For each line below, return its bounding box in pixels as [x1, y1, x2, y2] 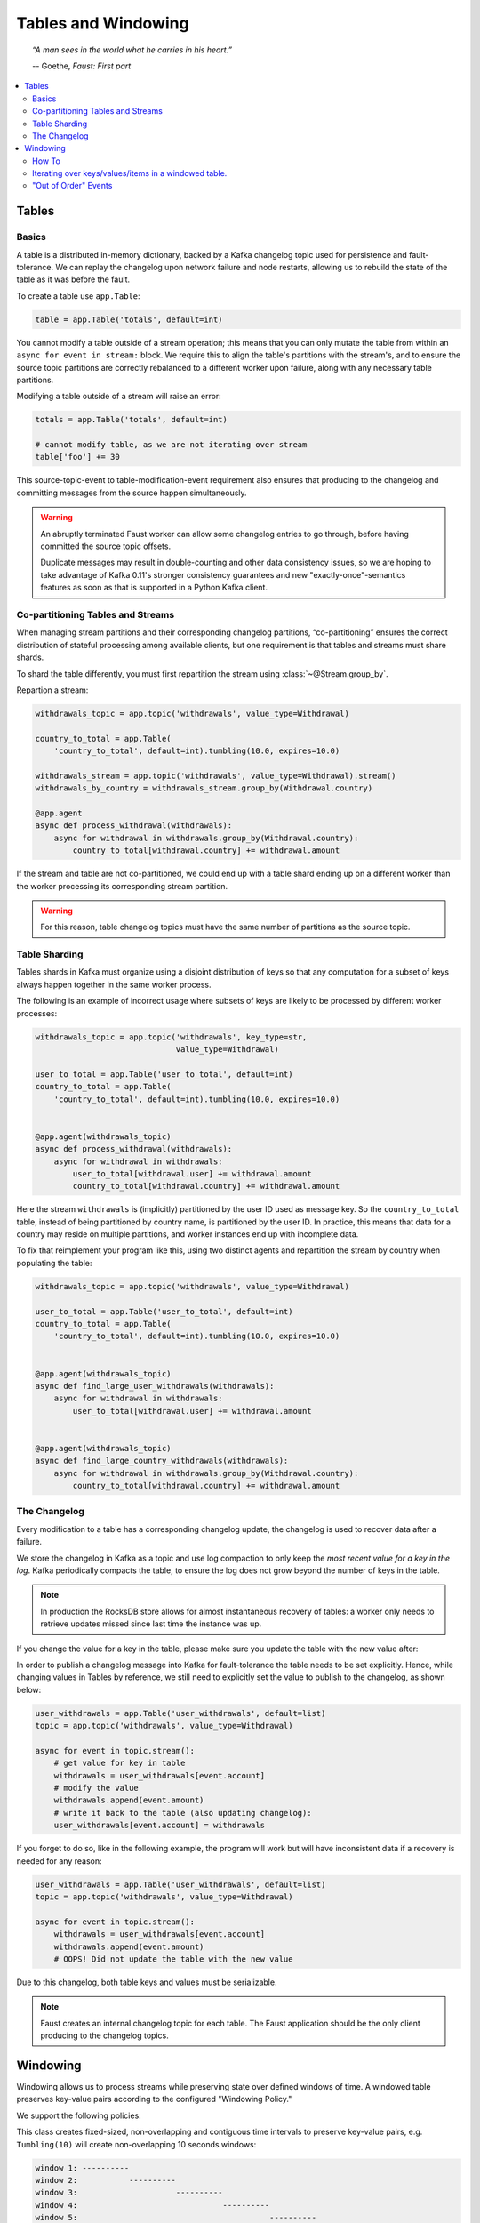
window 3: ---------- [35, 2187, 223, 2198]
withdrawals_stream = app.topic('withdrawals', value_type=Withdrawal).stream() [35, 770, 396, 781]
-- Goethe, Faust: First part [32, 60, 132, 71]
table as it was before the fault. [16, 274, 131, 285]
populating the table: [16, 1257, 92, 1268]
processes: [16, 1007, 58, 1018]
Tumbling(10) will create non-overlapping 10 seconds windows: [16, 2139, 257, 2149]
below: [16, 1684, 42, 1695]
